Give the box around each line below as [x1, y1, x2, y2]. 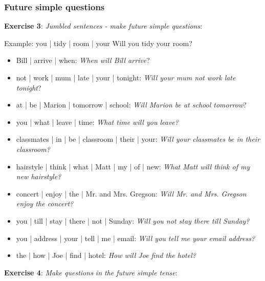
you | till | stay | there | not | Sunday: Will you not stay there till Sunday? [16, 215, 250, 226]
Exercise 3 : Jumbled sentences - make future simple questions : [4, 20, 203, 31]
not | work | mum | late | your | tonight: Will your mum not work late [16, 72, 236, 82]
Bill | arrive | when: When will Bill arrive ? [16, 55, 150, 66]
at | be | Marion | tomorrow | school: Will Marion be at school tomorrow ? [16, 99, 247, 110]
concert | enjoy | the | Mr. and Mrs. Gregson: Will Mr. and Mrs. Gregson [16, 188, 247, 199]
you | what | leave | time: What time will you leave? [16, 116, 179, 127]
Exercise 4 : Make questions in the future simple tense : [4, 267, 178, 277]
